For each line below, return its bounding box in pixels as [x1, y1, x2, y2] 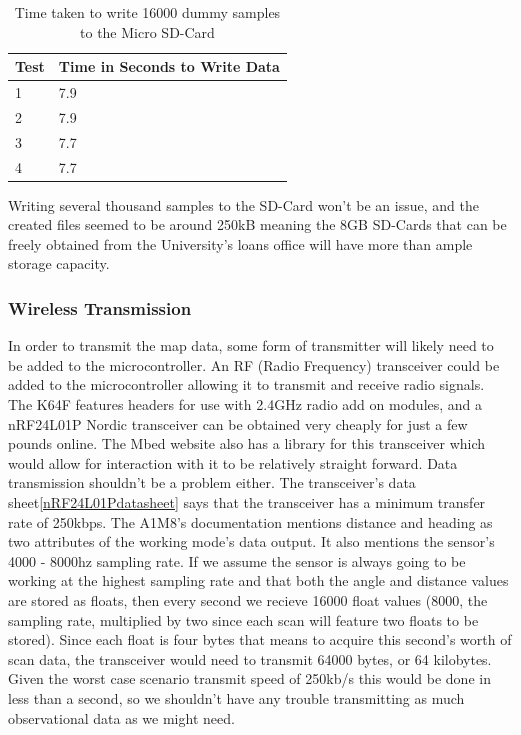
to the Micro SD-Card [80, 21, 215, 42]
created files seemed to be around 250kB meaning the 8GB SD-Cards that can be [8, 214, 507, 235]
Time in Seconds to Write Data [58, 56, 280, 77]
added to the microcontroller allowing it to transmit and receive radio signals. [8, 374, 485, 395]
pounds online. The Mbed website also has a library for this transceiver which [8, 433, 486, 454]
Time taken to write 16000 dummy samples [14, 2, 281, 22]
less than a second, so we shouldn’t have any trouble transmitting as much [8, 687, 465, 708]
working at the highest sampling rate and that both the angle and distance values [8, 570, 509, 591]
